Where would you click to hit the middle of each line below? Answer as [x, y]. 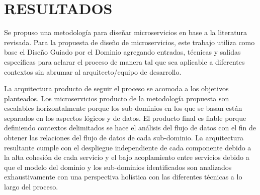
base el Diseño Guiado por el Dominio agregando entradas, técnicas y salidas [122, 52]
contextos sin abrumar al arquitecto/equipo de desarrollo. [93, 71]
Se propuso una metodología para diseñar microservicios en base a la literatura [125, 32]
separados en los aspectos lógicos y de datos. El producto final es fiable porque [125, 118]
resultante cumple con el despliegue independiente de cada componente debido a [128, 147]
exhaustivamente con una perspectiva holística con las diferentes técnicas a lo [123, 177]
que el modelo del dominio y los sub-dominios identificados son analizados [118, 167]
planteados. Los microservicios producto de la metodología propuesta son [117, 98]
